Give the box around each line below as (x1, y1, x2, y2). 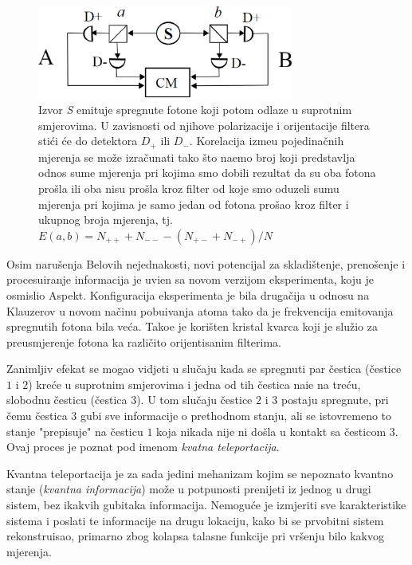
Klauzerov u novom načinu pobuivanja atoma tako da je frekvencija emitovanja (6, 302, 394, 319)
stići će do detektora (38, 132, 138, 149)
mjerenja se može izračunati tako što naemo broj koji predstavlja (38, 148, 355, 165)
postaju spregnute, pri (281, 391, 389, 408)
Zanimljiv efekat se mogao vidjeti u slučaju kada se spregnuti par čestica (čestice (6, 360, 402, 377)
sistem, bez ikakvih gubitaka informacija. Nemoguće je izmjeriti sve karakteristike (6, 496, 406, 513)
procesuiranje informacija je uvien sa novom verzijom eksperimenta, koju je (6, 271, 374, 288)
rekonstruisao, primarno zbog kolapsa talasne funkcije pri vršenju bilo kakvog (6, 528, 384, 544)
